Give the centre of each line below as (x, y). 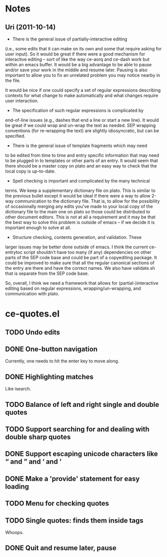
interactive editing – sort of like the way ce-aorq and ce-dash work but (78, 59)
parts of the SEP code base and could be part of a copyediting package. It (81, 258)
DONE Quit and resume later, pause (61, 548)
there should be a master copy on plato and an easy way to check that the (81, 166)
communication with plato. (32, 294)
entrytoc (14, 252)
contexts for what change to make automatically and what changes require (82, 95)
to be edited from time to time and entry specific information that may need (82, 155)
